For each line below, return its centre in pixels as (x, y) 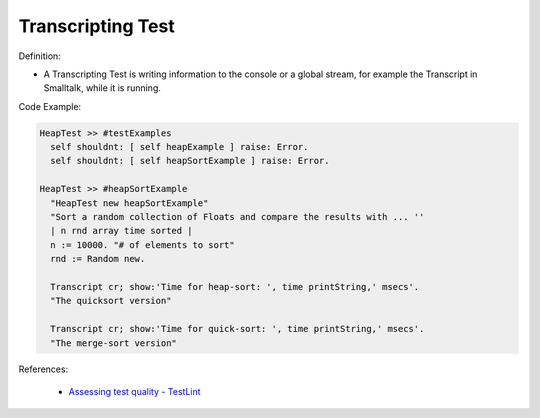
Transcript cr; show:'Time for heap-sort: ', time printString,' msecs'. (235, 286)
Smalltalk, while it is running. (102, 88)
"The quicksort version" (111, 301)
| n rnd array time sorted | (122, 231)
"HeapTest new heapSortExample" (129, 203)
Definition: (40, 56)
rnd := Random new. (98, 259)
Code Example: (50, 106)
